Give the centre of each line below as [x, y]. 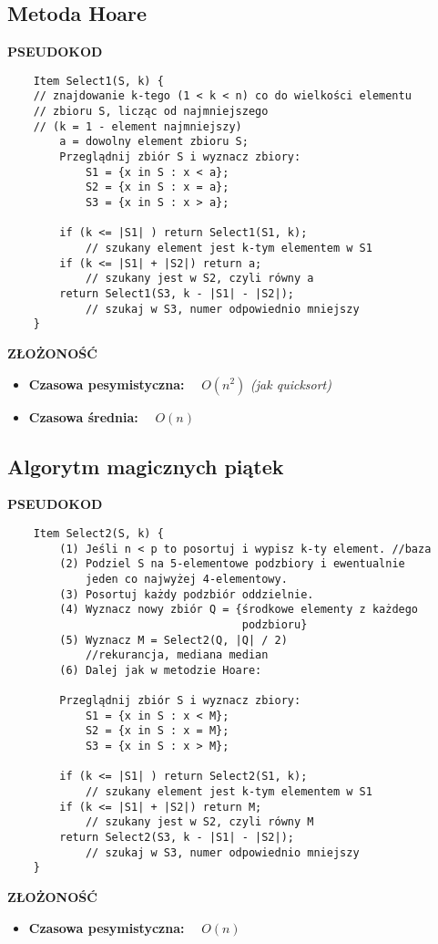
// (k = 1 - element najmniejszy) [138, 126]
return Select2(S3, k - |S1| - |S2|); [177, 838]
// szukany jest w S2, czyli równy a [199, 279]
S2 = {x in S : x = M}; [157, 731]
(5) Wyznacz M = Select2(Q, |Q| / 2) [173, 640]
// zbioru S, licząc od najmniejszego [151, 112]
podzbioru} [275, 624]
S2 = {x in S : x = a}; [157, 187]
